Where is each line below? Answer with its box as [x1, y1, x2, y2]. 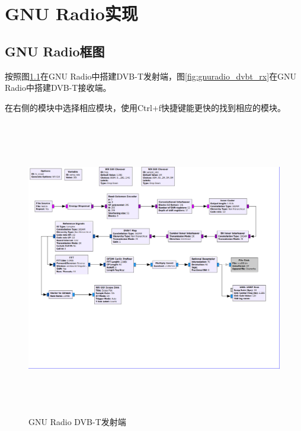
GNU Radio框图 [5, 42, 105, 60]
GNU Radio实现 [5, 1, 138, 26]
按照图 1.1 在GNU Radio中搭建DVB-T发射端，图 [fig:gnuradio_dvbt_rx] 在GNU [5, 69, 297, 82]
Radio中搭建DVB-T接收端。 [5, 81, 111, 94]
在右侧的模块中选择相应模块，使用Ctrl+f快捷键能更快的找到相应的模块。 [5, 101, 286, 113]
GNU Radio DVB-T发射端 [28, 416, 126, 428]
